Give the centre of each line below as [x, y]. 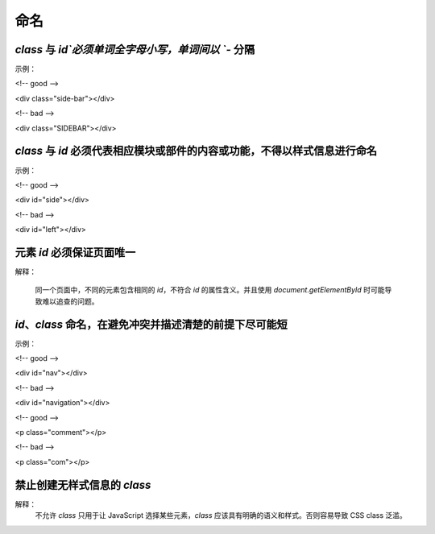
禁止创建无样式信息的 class [83, 484]
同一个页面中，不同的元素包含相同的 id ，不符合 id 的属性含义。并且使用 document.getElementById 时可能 [210, 290]
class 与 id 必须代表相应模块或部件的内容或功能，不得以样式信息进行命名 [196, 151]
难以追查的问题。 [70, 301]
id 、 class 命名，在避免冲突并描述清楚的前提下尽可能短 [151, 324]
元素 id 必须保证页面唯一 [75, 253]
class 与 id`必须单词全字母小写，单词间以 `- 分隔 [135, 50]
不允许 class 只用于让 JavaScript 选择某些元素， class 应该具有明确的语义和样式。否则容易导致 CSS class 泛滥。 [221, 515]
